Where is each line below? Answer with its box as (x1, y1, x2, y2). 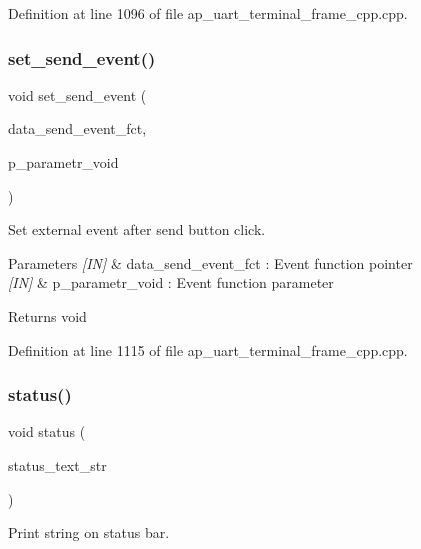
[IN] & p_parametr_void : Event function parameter (8, 272, 334, 293)
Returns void (8, 305, 87, 326)
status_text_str (8, 454, 107, 475)
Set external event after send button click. (8, 219, 266, 240)
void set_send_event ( (8, 84, 147, 105)
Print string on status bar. (8, 522, 170, 543)
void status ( (8, 421, 86, 442)
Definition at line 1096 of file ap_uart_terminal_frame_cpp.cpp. (8, 3, 408, 23)
